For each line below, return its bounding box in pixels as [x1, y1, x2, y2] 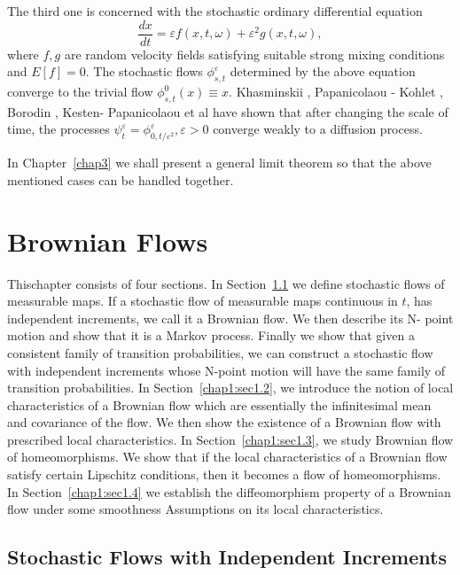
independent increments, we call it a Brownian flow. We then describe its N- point [7, 308, 454, 327]
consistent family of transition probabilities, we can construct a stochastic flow [7, 343, 433, 361]
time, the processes [7, 120, 110, 138]
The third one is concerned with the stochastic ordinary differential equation [7, 2, 423, 19]
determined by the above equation [230, 62, 416, 81]
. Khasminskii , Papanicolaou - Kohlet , [229, 82, 443, 101]
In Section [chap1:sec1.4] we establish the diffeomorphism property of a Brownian [7, 482, 451, 501]
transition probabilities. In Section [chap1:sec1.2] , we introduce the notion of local [7, 378, 454, 397]
